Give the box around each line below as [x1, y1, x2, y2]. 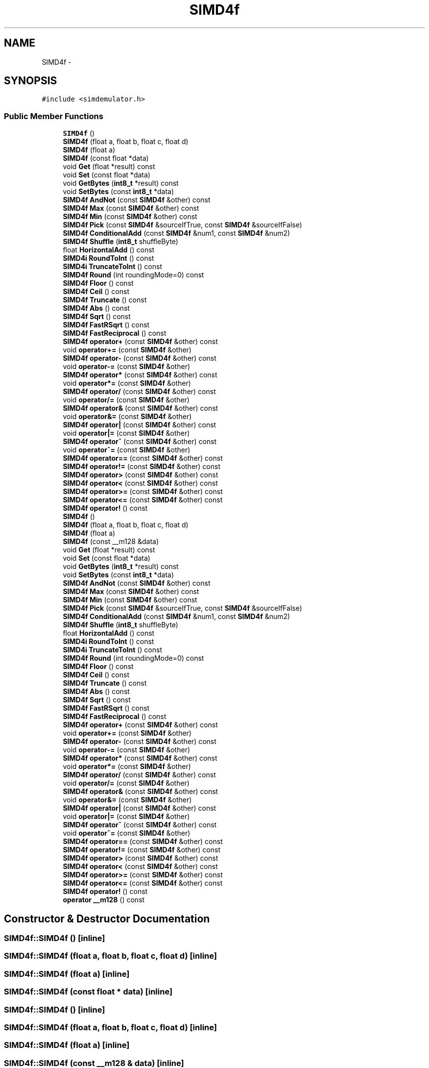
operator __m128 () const [63, 895, 145, 904]
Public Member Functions [4, 111, 103, 121]
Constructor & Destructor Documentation [4, 912, 210, 925]
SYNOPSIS [4, 75, 57, 87]
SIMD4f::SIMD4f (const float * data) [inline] [4, 987, 173, 997]
